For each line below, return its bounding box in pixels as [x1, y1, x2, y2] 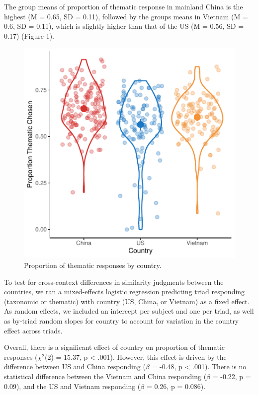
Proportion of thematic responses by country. [24, 260, 162, 270]
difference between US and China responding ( [4, 361, 146, 372]
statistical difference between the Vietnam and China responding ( [4, 371, 207, 381]
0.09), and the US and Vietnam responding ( [4, 381, 141, 391]
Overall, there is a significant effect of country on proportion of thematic [4, 342, 225, 352]
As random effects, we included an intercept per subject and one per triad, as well [4, 306, 254, 316]
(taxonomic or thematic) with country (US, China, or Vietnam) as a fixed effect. [4, 296, 250, 306]
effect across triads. [4, 325, 63, 335]
